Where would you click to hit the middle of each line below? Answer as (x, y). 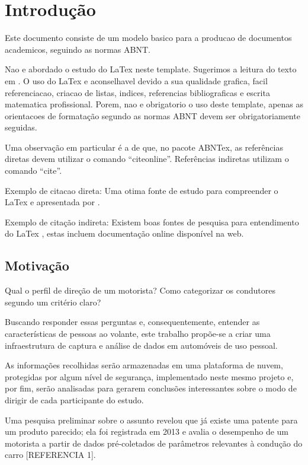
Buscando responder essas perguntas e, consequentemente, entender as (132, 322)
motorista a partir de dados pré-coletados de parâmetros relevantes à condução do (154, 443)
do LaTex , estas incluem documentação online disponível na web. (124, 233)
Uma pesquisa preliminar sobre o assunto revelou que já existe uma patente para (151, 420)
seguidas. (21, 127)
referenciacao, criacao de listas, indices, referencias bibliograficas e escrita (137, 92)
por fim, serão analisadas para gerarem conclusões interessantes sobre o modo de (151, 388)
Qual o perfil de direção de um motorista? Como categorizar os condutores (140, 290)
